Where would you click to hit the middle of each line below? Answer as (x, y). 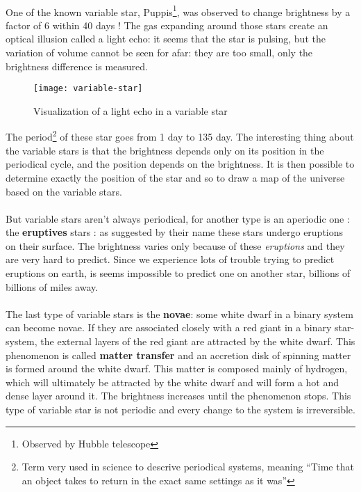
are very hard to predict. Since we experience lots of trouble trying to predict (170, 259)
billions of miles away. (52, 286)
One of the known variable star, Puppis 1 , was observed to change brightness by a (178, 10)
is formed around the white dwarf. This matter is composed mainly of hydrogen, (177, 368)
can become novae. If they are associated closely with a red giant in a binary (169, 327)
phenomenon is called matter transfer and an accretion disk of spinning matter (178, 355)
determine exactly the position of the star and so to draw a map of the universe (175, 177)
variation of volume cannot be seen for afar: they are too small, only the (159, 53)
